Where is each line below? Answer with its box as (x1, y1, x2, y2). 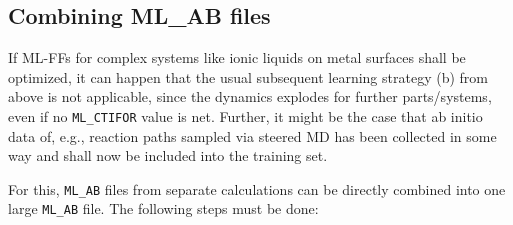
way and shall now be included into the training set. (8, 145, 328, 166)
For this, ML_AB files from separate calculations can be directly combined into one (8, 178, 506, 199)
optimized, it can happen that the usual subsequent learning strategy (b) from (8, 66, 488, 87)
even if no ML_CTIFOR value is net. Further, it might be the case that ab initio (8, 105, 483, 126)
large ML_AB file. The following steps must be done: (8, 198, 319, 219)
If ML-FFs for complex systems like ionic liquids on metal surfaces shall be (8, 47, 466, 68)
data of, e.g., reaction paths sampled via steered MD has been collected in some (8, 125, 497, 146)
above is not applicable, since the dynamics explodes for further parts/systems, (8, 86, 492, 107)
